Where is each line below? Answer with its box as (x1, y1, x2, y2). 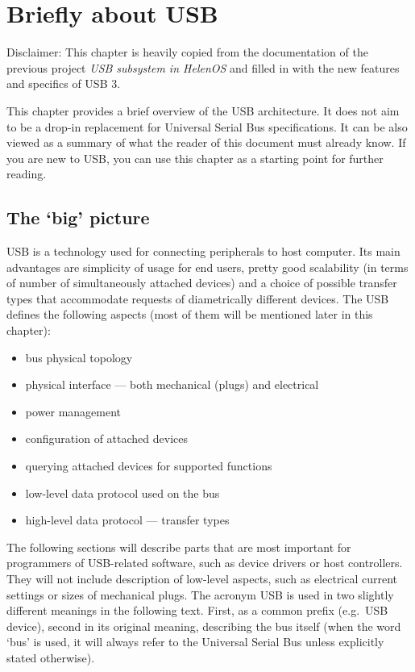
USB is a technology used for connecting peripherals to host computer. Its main (6, 243, 400, 260)
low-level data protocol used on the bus (25, 484, 220, 501)
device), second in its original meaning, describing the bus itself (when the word (6, 617, 401, 634)
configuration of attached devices (25, 430, 188, 447)
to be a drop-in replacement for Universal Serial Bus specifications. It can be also (6, 118, 408, 135)
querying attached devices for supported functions (25, 457, 272, 474)
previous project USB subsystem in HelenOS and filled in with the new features (6, 59, 400, 76)
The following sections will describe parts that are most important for (6, 538, 351, 555)
